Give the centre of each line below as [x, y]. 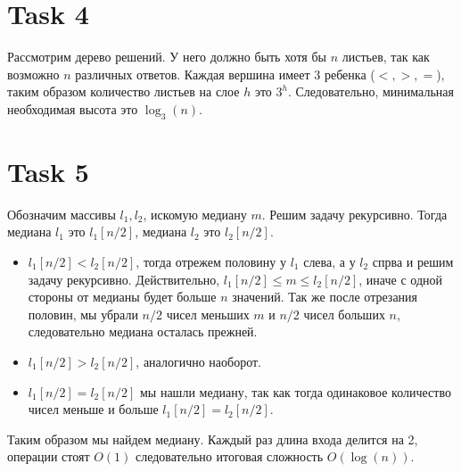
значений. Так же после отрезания [325, 297]
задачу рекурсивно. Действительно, [124, 279]
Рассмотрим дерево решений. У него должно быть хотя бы [167, 57]
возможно [33, 74]
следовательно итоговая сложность [229, 456]
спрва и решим [413, 262]
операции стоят [49, 456]
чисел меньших [208, 314]
